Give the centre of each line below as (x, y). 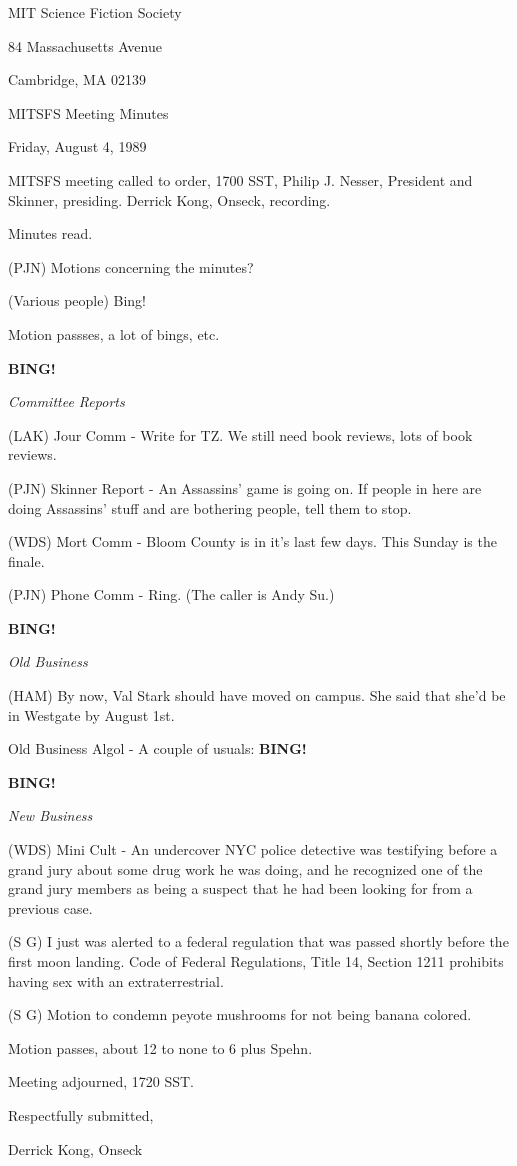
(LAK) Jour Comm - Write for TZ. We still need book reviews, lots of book (240, 434)
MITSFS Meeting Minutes (88, 112)
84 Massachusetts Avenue (85, 45)
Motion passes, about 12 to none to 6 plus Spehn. (160, 1047)
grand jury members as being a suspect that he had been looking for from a (240, 888)
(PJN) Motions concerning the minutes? (131, 266)
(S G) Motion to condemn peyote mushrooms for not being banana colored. (240, 1014)
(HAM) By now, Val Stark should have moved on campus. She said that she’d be (257, 695)
